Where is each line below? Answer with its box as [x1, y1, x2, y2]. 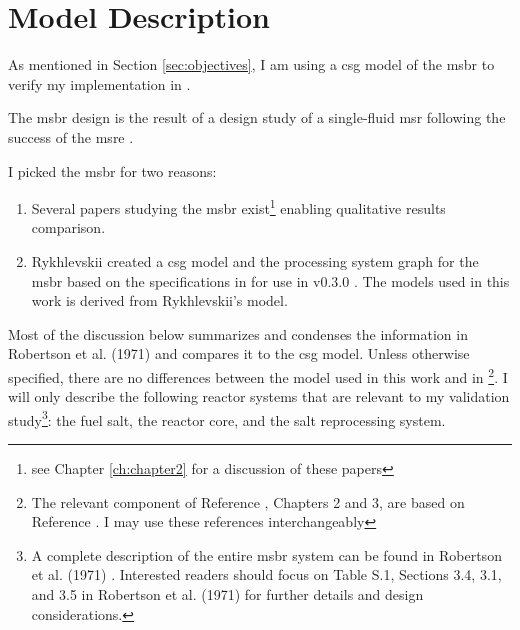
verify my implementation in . [8, 73, 191, 94]
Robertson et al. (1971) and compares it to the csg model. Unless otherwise [8, 343, 470, 364]
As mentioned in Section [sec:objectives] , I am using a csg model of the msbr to [8, 54, 495, 75]
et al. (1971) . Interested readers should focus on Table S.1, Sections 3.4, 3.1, [31, 564, 502, 585]
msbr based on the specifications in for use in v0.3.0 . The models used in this [31, 270, 510, 291]
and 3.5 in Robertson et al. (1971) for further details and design [31, 583, 424, 604]
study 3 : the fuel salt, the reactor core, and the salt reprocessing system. [8, 406, 446, 430]
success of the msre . [8, 126, 134, 147]
